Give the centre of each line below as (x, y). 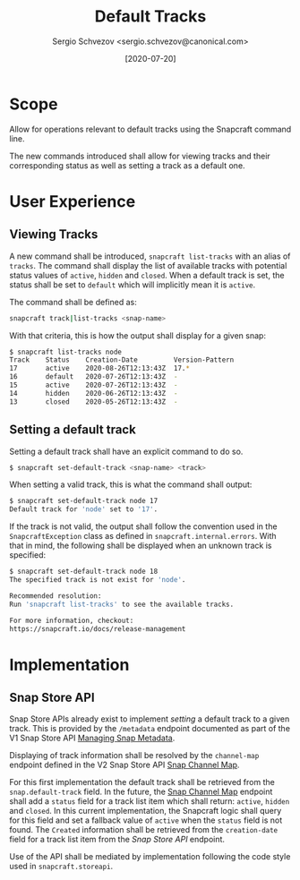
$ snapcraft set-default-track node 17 (84, 501)
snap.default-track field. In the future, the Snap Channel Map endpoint (141, 792)
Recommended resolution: (56, 596)
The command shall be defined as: (73, 302)
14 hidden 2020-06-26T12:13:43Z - (94, 393)
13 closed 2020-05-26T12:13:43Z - (94, 402)
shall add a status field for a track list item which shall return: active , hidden (150, 801)
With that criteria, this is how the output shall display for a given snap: (138, 335)
